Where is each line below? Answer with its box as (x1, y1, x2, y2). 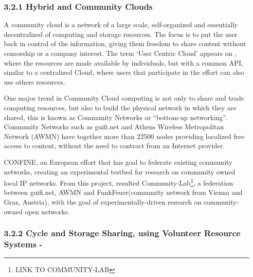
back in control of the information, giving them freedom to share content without (4, 38, 246, 49)
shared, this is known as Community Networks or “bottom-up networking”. (4, 112, 227, 122)
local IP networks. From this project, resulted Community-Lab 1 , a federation (4, 176, 233, 188)
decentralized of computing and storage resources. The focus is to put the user (4, 29, 237, 39)
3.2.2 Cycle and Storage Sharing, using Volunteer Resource (4, 227, 241, 239)
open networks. (25, 206, 70, 216)
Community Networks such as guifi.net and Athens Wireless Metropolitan (4, 121, 224, 132)
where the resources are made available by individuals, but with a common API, (4, 57, 243, 68)
